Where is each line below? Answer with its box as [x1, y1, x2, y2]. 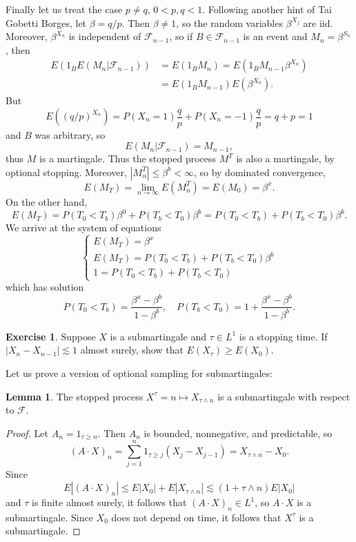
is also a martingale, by [236, 151, 335, 166]
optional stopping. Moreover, [6, 164, 127, 179]
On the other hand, [6, 195, 88, 209]
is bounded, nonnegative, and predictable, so [144, 425, 333, 440]
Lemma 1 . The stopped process [6, 389, 144, 403]
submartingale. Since [6, 510, 93, 524]
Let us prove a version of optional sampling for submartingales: [6, 365, 273, 380]
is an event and [243, 29, 308, 43]
